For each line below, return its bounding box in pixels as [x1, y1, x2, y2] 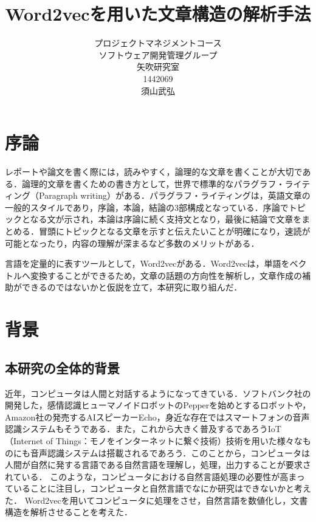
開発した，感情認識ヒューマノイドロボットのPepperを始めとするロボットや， [5, 399, 311, 411]
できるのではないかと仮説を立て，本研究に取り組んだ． [21, 281, 242, 294]
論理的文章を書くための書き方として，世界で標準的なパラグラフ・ [21, 177, 285, 190]
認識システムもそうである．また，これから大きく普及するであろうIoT [5, 422, 281, 435]
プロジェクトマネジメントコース [94, 36, 222, 49]
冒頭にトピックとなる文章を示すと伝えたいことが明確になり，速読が [38, 225, 311, 237]
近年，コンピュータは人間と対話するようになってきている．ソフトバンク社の [5, 386, 311, 399]
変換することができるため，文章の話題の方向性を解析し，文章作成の [30, 269, 303, 281]
